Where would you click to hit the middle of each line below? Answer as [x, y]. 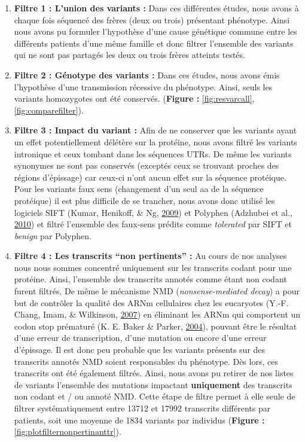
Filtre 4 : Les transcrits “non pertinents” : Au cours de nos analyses [150, 256]
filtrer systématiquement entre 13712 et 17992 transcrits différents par [142, 408]
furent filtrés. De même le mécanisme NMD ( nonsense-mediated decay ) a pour [157, 291]
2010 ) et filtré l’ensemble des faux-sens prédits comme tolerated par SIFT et [153, 224]
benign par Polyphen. [53, 235]
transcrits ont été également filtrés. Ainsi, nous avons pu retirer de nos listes [154, 373]
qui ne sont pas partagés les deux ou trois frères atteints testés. [129, 55]
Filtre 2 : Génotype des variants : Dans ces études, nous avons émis [147, 74]
